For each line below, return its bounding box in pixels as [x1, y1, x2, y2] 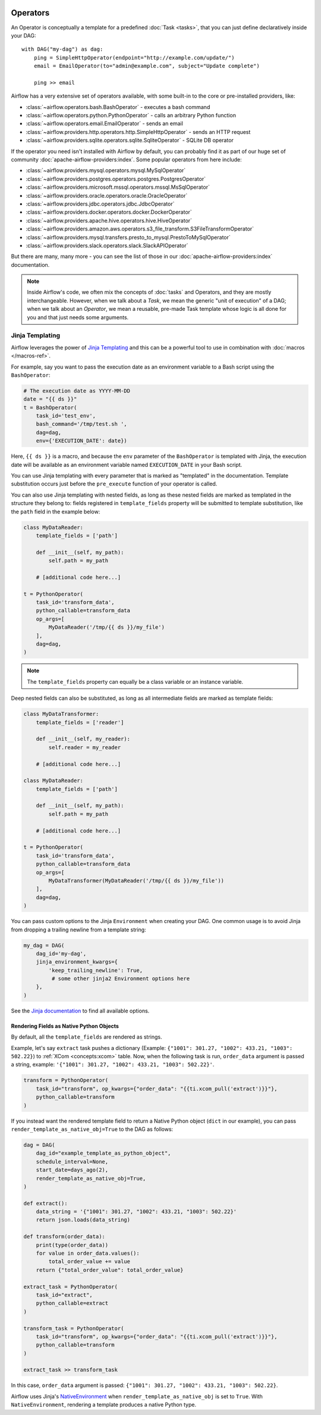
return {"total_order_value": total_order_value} [36, 1266, 184, 1273]
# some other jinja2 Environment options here [51, 975, 190, 982]
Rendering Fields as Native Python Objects [11, 1022, 119, 1030]
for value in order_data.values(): [36, 1250, 140, 1257]
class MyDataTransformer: [23, 710, 99, 718]
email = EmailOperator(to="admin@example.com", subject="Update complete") [33, 63, 260, 70]
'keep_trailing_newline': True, [48, 967, 143, 974]
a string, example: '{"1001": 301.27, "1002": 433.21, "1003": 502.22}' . [11, 1061, 215, 1068]
